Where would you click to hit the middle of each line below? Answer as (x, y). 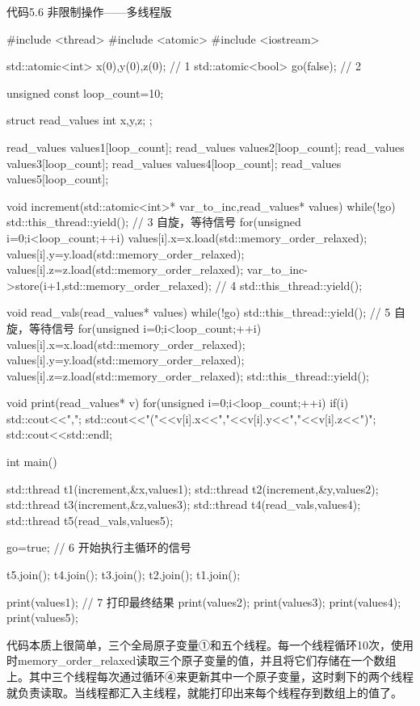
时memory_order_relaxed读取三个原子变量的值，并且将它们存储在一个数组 (202, 660)
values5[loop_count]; (58, 179)
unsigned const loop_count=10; (85, 92)
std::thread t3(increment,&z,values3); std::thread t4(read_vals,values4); (184, 504)
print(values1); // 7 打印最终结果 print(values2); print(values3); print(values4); (204, 601)
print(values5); (42, 618)
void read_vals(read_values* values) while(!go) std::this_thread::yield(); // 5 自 (206, 312)
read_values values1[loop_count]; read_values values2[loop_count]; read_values (206, 147)
